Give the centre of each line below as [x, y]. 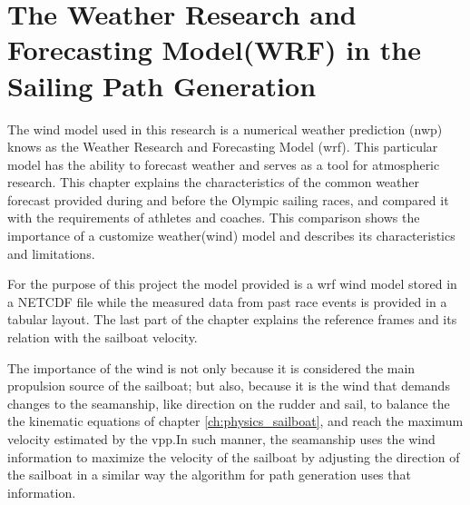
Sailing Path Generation [162, 85]
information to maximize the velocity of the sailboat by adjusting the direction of [234, 456]
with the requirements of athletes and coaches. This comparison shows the [214, 218]
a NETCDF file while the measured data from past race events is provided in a [227, 301]
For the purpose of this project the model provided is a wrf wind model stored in [232, 284]
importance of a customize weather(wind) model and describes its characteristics [231, 236]
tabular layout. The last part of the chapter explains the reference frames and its [232, 319]
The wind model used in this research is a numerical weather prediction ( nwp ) [225, 129]
